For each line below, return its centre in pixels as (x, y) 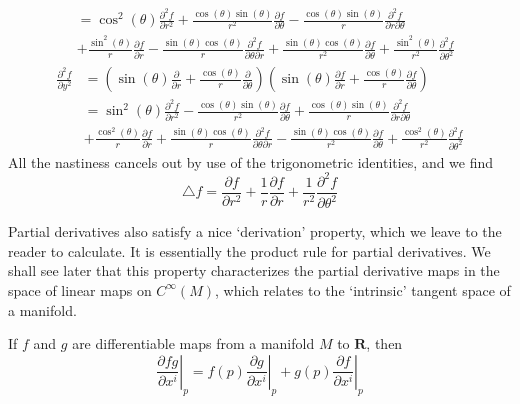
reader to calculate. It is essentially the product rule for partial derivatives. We (249, 250)
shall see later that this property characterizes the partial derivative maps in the (254, 270)
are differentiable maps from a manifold (193, 343)
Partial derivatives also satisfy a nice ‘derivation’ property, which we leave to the (255, 231)
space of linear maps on (80, 289)
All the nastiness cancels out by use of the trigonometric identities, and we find (251, 161)
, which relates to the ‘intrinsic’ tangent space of (363, 289)
